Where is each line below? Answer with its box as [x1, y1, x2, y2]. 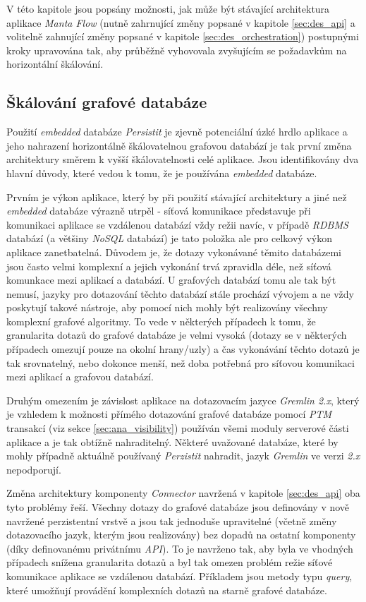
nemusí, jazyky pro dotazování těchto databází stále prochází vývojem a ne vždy [6, 286, 354, 301]
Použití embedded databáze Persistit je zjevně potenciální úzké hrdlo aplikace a [6, 124, 348, 139]
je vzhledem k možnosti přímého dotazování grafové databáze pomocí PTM [6, 407, 332, 421]
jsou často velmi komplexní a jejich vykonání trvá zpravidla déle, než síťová [6, 258, 331, 273]
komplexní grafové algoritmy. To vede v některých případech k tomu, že [6, 313, 316, 328]
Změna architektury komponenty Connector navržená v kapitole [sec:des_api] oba [6, 486, 360, 500]
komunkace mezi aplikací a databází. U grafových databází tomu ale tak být [6, 272, 336, 287]
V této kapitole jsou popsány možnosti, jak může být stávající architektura [6, 1, 330, 16]
